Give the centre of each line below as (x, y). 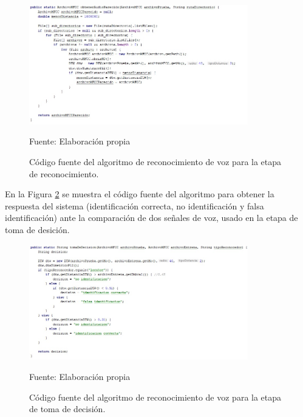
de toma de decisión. (67, 409)
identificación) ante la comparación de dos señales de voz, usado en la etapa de (151, 218)
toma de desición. (37, 229)
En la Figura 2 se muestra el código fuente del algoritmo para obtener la (140, 194)
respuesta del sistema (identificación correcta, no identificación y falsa (134, 205)
